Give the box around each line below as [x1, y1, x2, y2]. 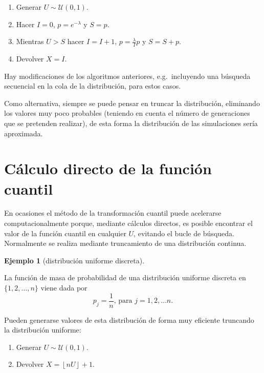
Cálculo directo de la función [4, 158, 212, 179]
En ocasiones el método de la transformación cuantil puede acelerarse [4, 208, 222, 218]
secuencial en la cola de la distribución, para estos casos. [4, 80, 181, 91]
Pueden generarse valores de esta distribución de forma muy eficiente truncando [4, 314, 254, 325]
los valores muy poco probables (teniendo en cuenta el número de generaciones [4, 108, 250, 118]
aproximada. [4, 128, 43, 138]
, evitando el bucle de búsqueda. [134, 227, 234, 238]
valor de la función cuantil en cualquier [4, 227, 126, 238]
